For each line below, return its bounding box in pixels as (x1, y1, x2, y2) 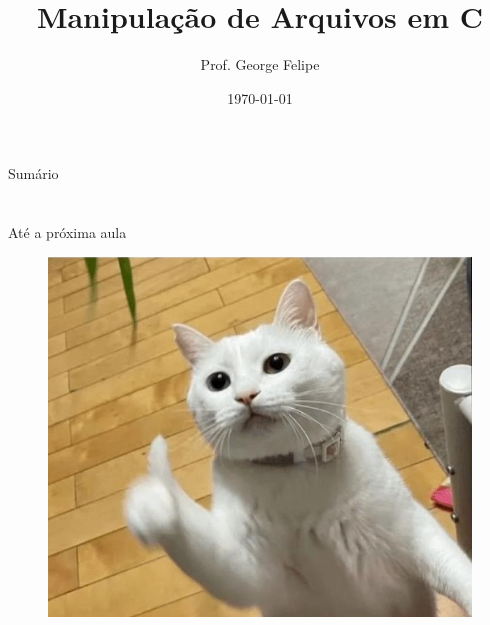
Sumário (8, 163, 59, 184)
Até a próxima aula (8, 222, 127, 243)
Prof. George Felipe (200, 54, 320, 75)
